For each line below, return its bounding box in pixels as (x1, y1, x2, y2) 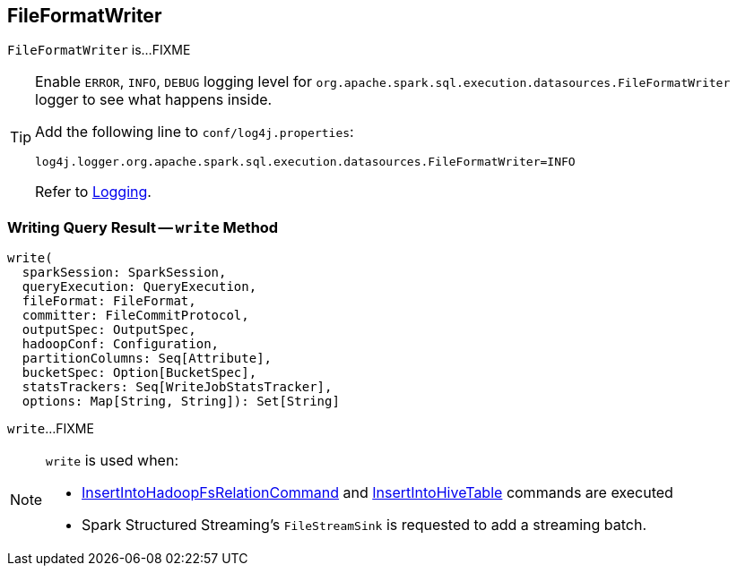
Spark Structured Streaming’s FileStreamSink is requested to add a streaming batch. (82, 516, 647, 535)
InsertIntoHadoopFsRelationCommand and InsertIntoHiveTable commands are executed (82, 483, 673, 502)
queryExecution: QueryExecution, (22, 279, 257, 295)
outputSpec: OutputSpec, (22, 322, 196, 338)
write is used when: (46, 451, 178, 470)
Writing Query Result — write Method (7, 218, 279, 236)
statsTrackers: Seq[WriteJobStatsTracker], (22, 380, 333, 395)
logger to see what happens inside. (35, 90, 273, 109)
